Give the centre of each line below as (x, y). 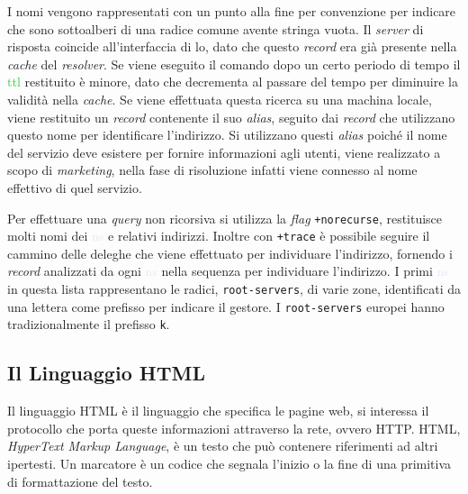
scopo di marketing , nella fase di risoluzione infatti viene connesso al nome (212, 170)
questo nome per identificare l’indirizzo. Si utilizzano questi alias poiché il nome (227, 135)
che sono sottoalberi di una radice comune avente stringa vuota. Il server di (216, 28)
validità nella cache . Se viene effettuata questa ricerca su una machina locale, (220, 99)
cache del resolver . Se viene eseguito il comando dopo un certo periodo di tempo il (234, 64)
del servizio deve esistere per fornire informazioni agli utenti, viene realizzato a (224, 152)
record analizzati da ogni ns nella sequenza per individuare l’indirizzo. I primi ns (228, 271)
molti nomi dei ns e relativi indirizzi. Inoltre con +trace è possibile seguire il (219, 236)
